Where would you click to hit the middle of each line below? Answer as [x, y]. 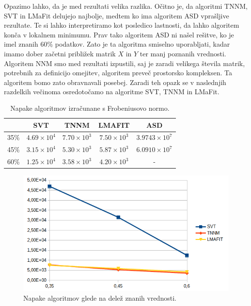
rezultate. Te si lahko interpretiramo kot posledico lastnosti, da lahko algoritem [122, 25]
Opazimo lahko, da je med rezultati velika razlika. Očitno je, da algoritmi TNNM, [126, 6]
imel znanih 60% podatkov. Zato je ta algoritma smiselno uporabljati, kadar [117, 44]
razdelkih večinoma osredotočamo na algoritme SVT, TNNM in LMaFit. [112, 92]
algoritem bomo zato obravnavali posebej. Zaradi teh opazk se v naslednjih [115, 82]
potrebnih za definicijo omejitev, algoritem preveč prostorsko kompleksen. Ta [118, 73]
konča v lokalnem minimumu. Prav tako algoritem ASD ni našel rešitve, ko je [119, 34]
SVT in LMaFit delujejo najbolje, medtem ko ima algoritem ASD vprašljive [117, 15]
